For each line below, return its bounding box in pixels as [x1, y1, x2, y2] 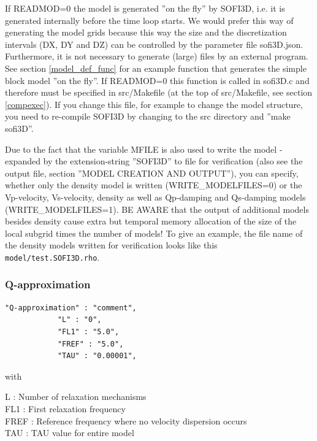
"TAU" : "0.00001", [57, 351, 137, 361]
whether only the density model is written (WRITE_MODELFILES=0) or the [5, 178, 302, 191]
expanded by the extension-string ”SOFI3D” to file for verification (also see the [5, 155, 303, 167]
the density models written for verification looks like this [5, 239, 218, 251]
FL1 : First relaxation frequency [5, 402, 126, 415]
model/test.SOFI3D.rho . [5, 250, 100, 263]
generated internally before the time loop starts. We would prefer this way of [5, 13, 294, 26]
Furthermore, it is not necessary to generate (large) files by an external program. [5, 50, 308, 63]
